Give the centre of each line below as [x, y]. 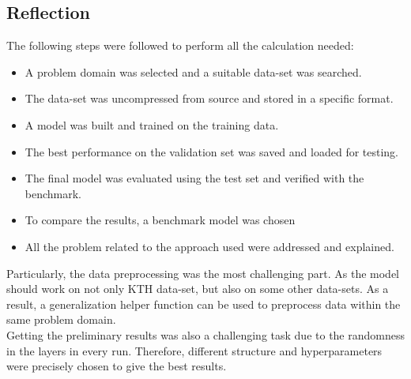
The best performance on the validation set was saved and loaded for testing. [212, 151]
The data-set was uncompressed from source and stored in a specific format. [209, 98]
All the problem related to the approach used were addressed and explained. [209, 246]
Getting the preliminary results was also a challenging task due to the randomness [205, 334]
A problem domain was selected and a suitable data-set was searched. [193, 71]
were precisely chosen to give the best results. [117, 366]
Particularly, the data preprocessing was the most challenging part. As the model [203, 273]
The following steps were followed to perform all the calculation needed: [180, 45]
